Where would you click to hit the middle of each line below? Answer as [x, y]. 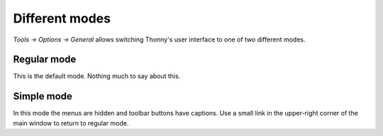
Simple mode [43, 96]
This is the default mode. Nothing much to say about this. [97, 76]
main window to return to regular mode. [71, 123]
